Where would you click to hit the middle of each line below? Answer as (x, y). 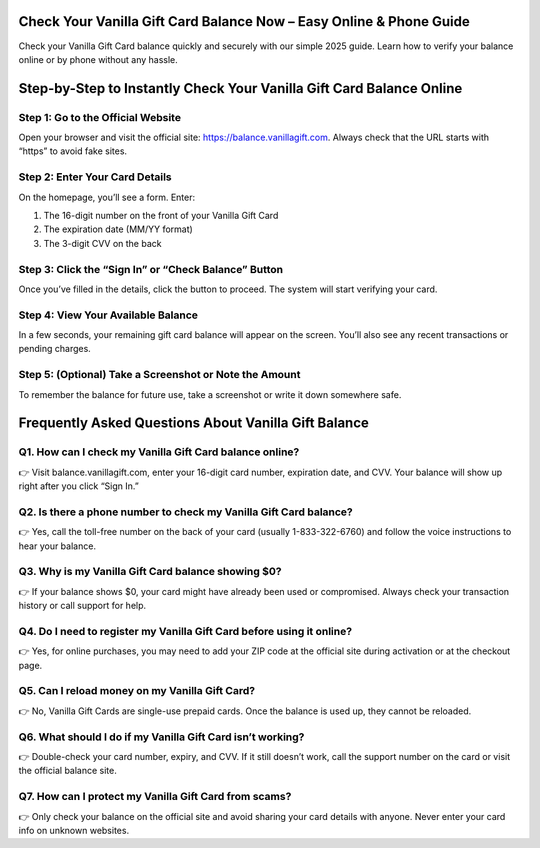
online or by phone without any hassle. (98, 59)
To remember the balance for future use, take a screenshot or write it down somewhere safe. (210, 394)
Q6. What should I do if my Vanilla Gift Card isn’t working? (161, 737)
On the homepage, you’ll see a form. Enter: (107, 197)
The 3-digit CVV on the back (102, 243)
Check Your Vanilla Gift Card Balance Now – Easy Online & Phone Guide (244, 21)
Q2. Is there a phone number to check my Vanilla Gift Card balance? (186, 512)
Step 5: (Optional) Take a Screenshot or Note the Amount (159, 375)
